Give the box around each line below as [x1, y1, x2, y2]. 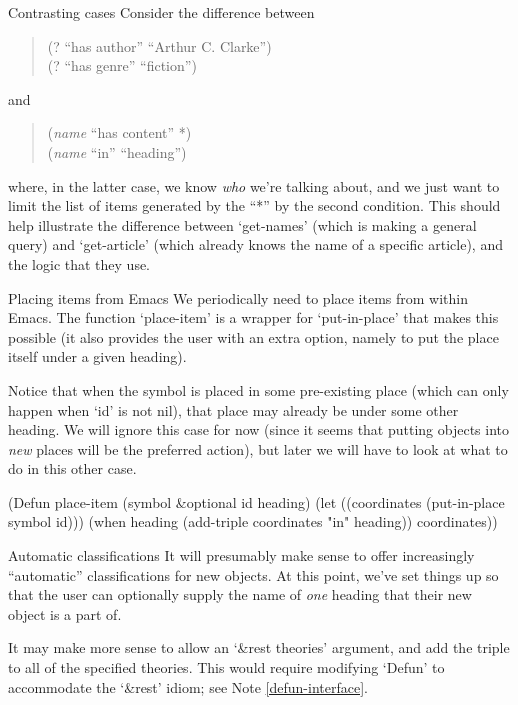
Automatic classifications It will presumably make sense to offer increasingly [8, 545, 475, 566]
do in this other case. [8, 458, 137, 479]
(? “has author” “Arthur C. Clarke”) [47, 35, 272, 56]
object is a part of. [8, 603, 122, 624]
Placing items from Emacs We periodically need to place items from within [8, 287, 469, 308]
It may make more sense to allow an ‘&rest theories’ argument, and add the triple [8, 637, 510, 658]
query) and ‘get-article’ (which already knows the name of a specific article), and [8, 234, 503, 255]
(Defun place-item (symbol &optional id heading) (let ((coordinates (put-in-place [8, 491, 505, 512]
